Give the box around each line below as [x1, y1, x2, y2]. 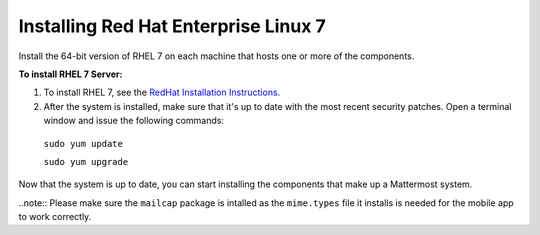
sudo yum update [43, 138, 124, 149]
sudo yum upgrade [43, 156, 129, 167]
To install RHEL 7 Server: [18, 68, 123, 80]
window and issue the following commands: [43, 115, 225, 127]
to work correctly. [18, 211, 92, 223]
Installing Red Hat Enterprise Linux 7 [18, 15, 327, 37]
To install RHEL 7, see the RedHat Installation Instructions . [43, 86, 281, 99]
